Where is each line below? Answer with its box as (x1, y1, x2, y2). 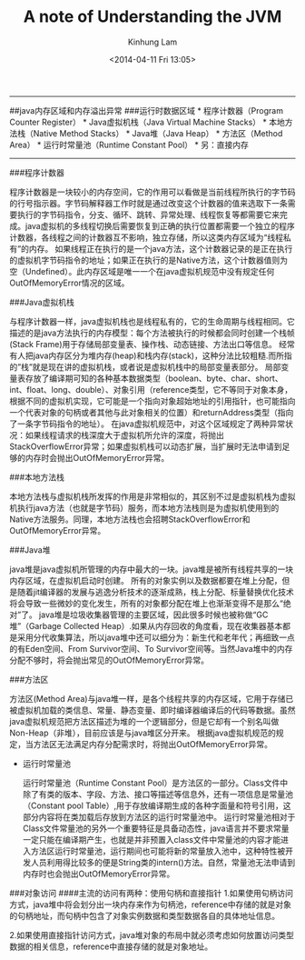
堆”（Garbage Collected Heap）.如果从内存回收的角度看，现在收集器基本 (9, 620, 283, 631)
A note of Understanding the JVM (23, 6, 282, 27)
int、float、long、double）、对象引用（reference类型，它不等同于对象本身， (9, 384, 293, 395)
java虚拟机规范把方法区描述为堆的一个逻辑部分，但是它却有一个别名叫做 (9, 715, 280, 726)
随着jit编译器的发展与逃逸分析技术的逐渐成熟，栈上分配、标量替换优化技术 (16, 586, 295, 597)
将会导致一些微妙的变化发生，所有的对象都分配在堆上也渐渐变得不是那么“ (9, 597, 284, 608)
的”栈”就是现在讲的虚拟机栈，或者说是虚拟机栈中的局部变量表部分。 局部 (9, 361, 281, 372)
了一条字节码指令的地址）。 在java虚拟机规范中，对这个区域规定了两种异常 (9, 418, 286, 429)
